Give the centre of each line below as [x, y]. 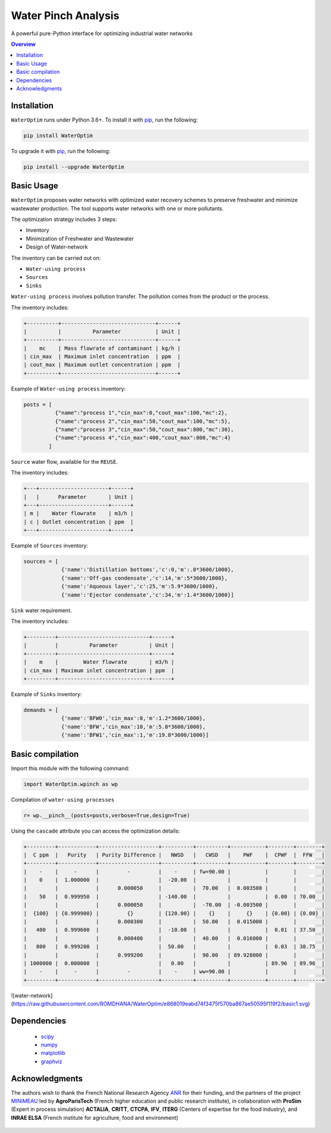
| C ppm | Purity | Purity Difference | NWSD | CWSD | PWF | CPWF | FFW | [174, 855]
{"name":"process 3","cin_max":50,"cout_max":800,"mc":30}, [144, 430]
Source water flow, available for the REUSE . [65, 461]
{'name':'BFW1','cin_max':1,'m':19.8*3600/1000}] [135, 735]
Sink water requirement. [41, 610]
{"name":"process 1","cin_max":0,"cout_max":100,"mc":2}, [141, 413]
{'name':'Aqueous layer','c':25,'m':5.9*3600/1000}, [140, 586]
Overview [23, 44]
